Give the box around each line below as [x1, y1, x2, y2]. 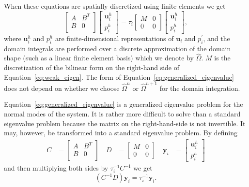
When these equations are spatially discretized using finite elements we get [4, 1, 226, 11]
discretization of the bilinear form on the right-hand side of [4, 62, 180, 72]
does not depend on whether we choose [4, 83, 120, 93]
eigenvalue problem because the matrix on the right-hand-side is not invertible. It [4, 118, 246, 128]
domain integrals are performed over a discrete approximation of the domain [4, 43, 231, 53]
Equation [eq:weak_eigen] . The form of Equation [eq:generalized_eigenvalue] [4, 72, 234, 82]
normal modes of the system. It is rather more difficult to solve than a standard [4, 109, 241, 119]
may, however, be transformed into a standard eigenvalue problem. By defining [4, 128, 238, 138]
